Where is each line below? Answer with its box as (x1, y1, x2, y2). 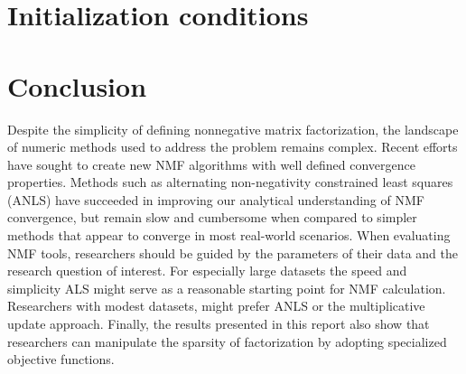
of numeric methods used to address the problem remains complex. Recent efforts (7, 137, 458, 156)
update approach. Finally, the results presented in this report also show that (7, 314, 430, 333)
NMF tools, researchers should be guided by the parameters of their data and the (7, 243, 458, 262)
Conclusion (7, 67, 147, 104)
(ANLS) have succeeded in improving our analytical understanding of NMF (7, 190, 424, 209)
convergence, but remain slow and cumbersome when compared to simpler (7, 208, 417, 227)
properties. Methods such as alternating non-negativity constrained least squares (7, 173, 453, 192)
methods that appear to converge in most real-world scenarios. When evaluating (7, 226, 451, 245)
